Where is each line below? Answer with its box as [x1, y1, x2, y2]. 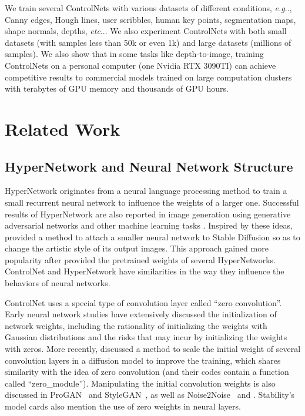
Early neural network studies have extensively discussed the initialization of [5, 308, 277, 320]
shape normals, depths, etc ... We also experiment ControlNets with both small [5, 25, 287, 37]
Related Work [5, 116, 120, 140]
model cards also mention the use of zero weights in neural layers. [5, 400, 241, 412]
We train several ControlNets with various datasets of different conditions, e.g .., [5, 2, 292, 14]
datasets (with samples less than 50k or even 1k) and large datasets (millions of [5, 36, 291, 48]
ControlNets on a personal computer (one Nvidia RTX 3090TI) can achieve [5, 59, 276, 71]
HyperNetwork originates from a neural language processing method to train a [5, 184, 287, 197]
